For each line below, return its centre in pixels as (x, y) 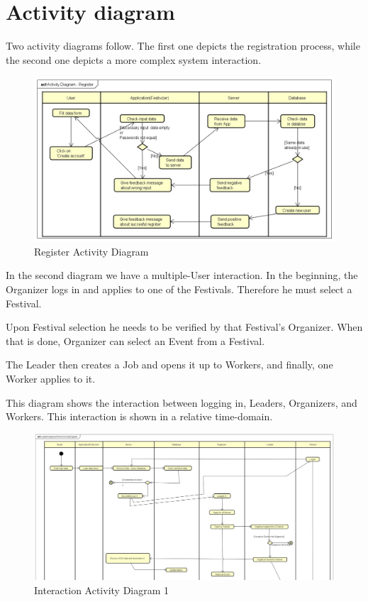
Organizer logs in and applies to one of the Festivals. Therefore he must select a (179, 289)
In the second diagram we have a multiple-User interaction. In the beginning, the (182, 275)
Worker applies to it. (51, 378)
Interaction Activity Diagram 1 (102, 590)
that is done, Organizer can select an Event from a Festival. (135, 340)
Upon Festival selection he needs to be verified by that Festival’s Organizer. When (184, 327)
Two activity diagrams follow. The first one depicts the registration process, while (183, 46)
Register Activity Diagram (91, 251)
